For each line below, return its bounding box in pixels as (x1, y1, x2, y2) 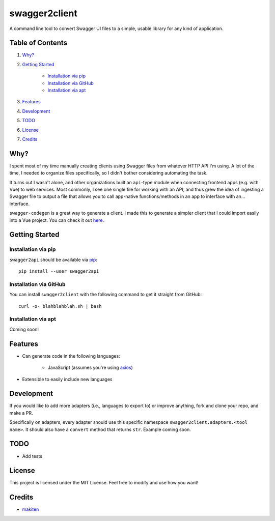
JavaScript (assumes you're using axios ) (47, 364, 133, 371)
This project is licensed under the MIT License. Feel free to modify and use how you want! (9, 480, 199, 486)
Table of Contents (9, 39, 68, 47)
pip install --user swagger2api (18, 269, 99, 274)
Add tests (22, 453, 43, 459)
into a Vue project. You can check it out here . (9, 217, 104, 223)
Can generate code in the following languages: (22, 353, 120, 359)
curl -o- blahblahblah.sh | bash (18, 303, 102, 309)
